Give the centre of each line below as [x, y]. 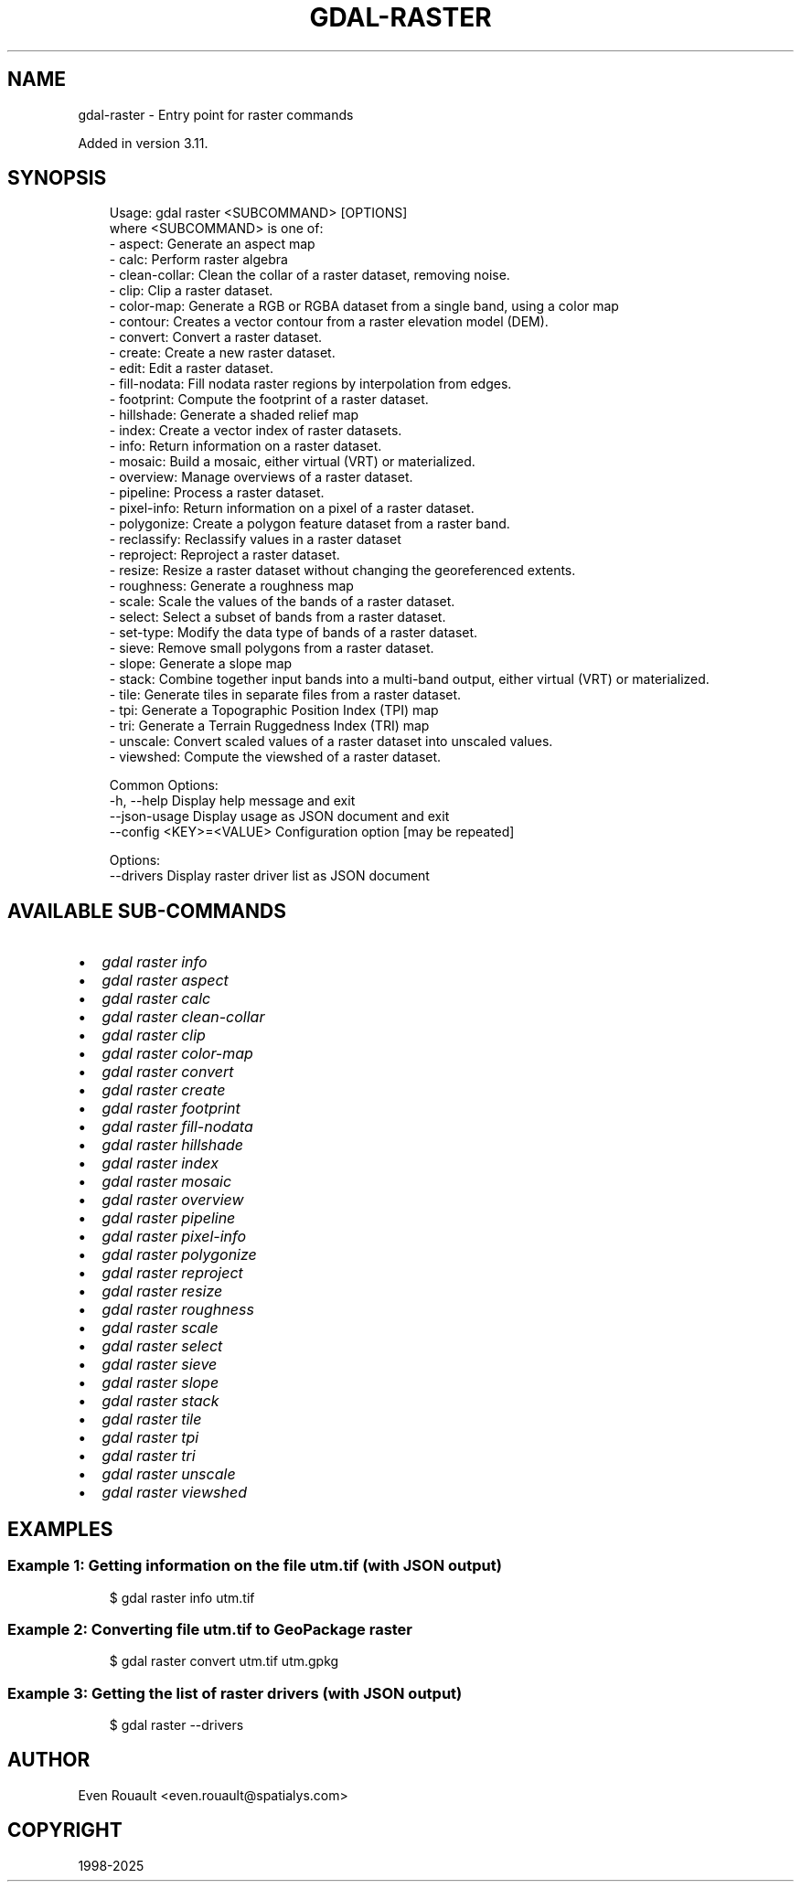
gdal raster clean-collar [183, 1017]
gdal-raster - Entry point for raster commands [216, 114]
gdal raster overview [173, 1200]
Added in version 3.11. [143, 143]
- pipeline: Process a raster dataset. [217, 493]
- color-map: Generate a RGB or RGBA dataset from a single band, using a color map [364, 306]
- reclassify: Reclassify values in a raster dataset [255, 539]
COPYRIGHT [65, 1830]
